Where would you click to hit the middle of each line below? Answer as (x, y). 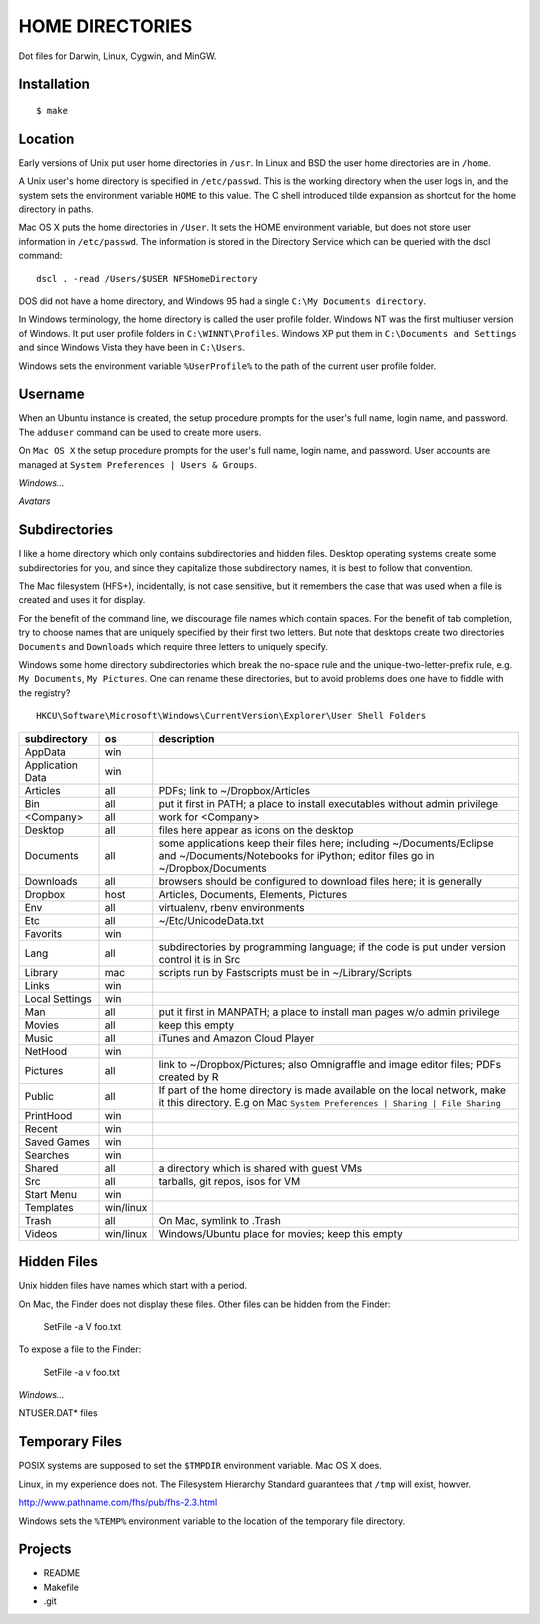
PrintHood (48, 1115)
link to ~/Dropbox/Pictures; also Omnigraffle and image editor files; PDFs (330, 1064)
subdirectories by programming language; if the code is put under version (332, 947)
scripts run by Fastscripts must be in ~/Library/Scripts (285, 972)
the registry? (44, 692)
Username (51, 394)
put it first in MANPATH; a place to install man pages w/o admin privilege (329, 1012)
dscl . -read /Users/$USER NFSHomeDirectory (147, 278)
